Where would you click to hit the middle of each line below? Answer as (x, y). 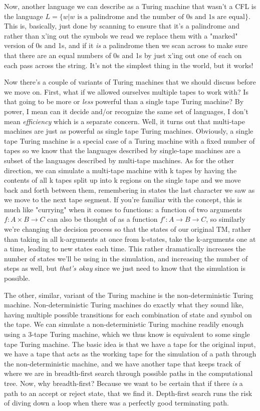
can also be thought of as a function (102, 219)
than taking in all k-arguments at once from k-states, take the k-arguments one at (130, 239)
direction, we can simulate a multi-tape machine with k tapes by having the (120, 170)
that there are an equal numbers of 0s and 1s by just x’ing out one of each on (123, 55)
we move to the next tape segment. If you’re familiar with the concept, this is (123, 199)
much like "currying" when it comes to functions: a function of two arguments (123, 209)
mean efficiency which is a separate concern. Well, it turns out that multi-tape (124, 121)
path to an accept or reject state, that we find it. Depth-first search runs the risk (128, 393)
